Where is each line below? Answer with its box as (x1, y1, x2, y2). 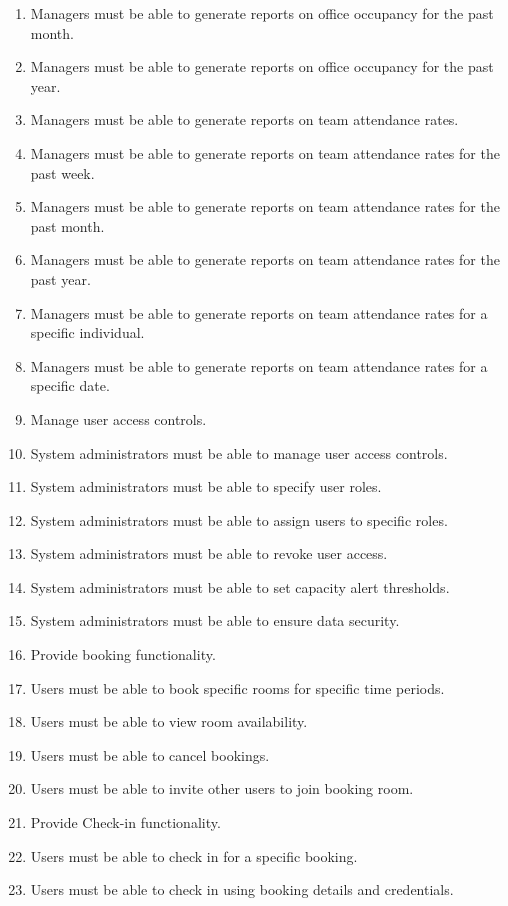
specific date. (30, 375, 110, 396)
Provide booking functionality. (30, 644, 216, 665)
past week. (30, 162, 95, 183)
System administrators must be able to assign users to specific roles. (30, 509, 448, 530)
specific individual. (30, 322, 145, 343)
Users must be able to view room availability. (30, 711, 308, 732)
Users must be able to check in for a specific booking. (30, 845, 358, 866)
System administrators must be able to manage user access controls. (30, 442, 448, 463)
